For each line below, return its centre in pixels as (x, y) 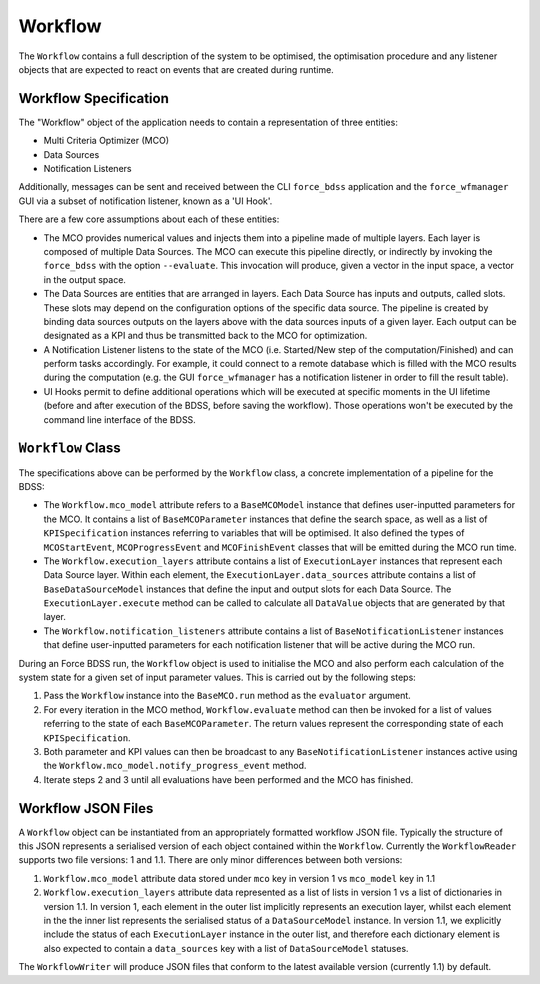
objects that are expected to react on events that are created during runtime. (176, 69)
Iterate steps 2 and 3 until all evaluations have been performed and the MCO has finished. (228, 779)
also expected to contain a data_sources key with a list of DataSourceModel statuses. (226, 948)
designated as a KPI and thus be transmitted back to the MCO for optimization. (205, 336)
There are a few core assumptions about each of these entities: (149, 219)
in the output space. (85, 279)
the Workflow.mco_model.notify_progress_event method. (175, 766)
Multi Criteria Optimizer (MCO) (106, 141)
